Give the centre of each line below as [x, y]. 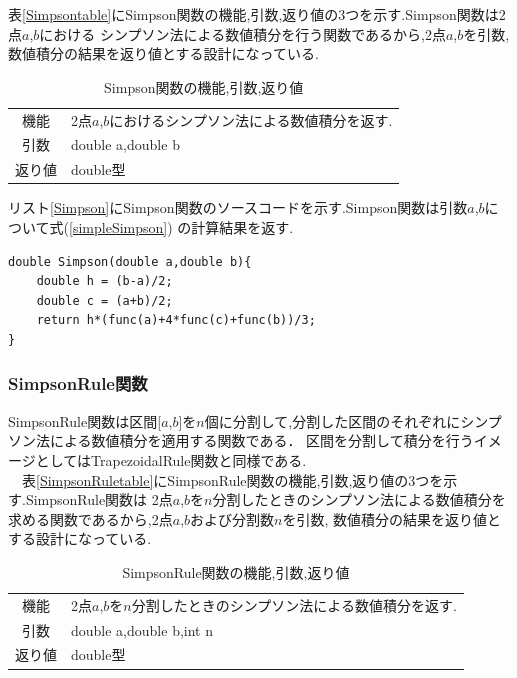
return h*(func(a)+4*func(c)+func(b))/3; [176, 320]
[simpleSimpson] [118, 227]
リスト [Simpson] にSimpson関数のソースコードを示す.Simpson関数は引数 [238, 207]
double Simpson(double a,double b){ [130, 261]
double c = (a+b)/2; [104, 300]
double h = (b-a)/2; [104, 281]
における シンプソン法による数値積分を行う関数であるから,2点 [242, 33]
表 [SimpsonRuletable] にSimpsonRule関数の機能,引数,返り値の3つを [232, 479]
